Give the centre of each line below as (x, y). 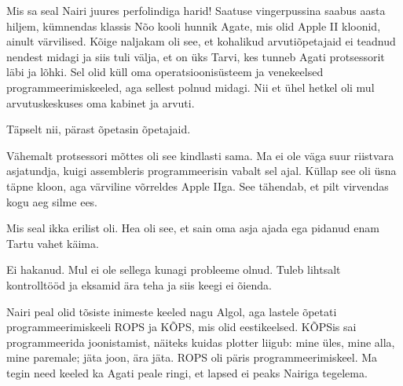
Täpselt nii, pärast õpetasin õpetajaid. (99, 129)
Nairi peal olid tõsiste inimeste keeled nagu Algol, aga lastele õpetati (172, 311)
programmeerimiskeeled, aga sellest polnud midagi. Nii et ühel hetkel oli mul (191, 87)
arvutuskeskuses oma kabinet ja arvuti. (101, 102)
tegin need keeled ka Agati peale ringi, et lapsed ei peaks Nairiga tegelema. (187, 372)
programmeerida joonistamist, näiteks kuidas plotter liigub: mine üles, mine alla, (201, 342)
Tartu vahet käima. (53, 243)
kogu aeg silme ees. (52, 201)
